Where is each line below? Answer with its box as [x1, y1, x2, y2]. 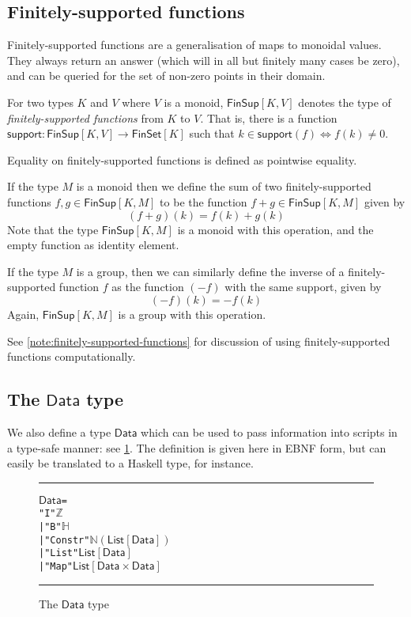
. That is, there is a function [200, 109, 337, 126]
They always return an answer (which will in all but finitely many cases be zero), [7, 51, 400, 68]
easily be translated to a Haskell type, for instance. [7, 455, 254, 471]
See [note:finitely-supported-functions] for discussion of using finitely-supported [7, 332, 390, 349]
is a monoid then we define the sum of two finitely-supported [76, 178, 371, 195]
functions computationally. [7, 348, 136, 365]
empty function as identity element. [7, 237, 179, 253]
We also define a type [7, 423, 111, 440]
